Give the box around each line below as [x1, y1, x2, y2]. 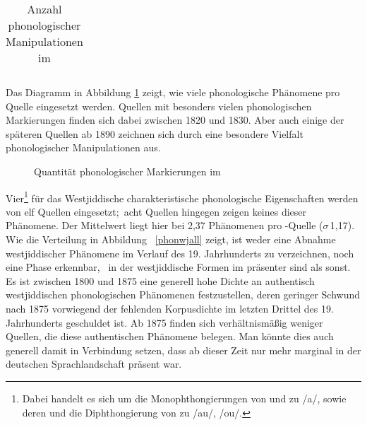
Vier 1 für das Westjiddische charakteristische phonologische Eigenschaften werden [6, 188, 359, 205]
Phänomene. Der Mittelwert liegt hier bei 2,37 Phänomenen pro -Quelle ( [6, 218, 323, 233]
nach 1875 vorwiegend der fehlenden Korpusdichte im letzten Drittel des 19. [6, 301, 334, 315]
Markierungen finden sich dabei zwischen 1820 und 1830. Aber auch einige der [6, 112, 344, 127]
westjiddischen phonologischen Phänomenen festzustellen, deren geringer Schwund [6, 287, 360, 302]
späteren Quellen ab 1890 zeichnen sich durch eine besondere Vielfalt [6, 126, 303, 141]
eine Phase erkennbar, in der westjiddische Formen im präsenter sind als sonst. [6, 260, 351, 274]
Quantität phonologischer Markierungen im [34, 163, 221, 178]
